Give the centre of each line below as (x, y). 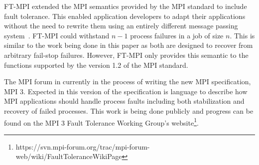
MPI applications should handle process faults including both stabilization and (124, 101)
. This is (242, 35)
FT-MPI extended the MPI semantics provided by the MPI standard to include (126, 6)
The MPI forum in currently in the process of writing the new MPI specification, (128, 82)
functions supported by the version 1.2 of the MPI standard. (96, 65)
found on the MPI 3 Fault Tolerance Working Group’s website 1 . (101, 122)
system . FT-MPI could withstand (57, 35)
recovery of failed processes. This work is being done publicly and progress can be (129, 110)
